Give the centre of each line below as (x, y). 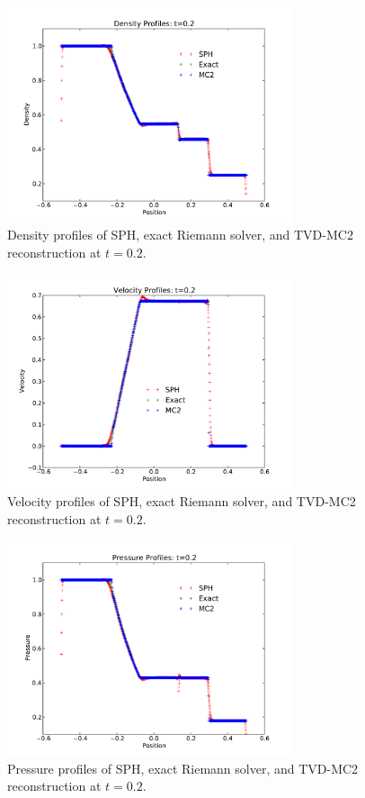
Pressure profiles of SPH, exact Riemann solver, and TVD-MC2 (183, 768)
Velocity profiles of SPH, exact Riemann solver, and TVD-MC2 (182, 501)
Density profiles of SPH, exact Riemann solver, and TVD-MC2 (180, 235)
